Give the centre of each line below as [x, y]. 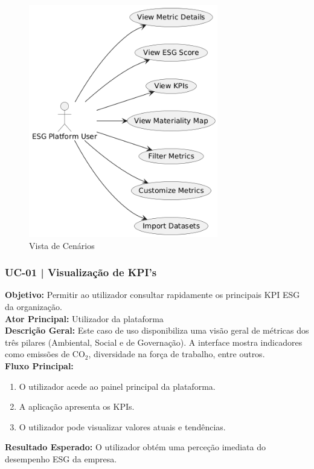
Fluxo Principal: [39, 365]
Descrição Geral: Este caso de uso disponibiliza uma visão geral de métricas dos [157, 330]
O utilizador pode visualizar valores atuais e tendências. [122, 426]
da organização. [34, 306]
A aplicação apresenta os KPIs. [77, 406]
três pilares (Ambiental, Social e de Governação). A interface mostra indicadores [154, 342]
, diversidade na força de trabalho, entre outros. [177, 354]
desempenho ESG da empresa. [61, 458]
